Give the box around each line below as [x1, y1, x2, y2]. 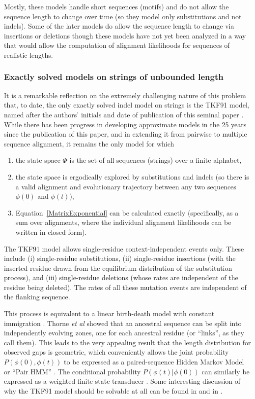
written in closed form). [15, 226, 87, 237]
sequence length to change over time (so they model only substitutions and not [4, 11, 242, 21]
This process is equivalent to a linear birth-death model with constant [4, 308, 215, 319]
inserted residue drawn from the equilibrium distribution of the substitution [4, 262, 232, 273]
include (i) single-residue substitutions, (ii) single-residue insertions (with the [4, 253, 236, 263]
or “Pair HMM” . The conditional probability [4, 366, 141, 376]
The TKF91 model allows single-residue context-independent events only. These [4, 243, 244, 254]
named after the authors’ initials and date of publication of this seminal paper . [4, 109, 244, 119]
